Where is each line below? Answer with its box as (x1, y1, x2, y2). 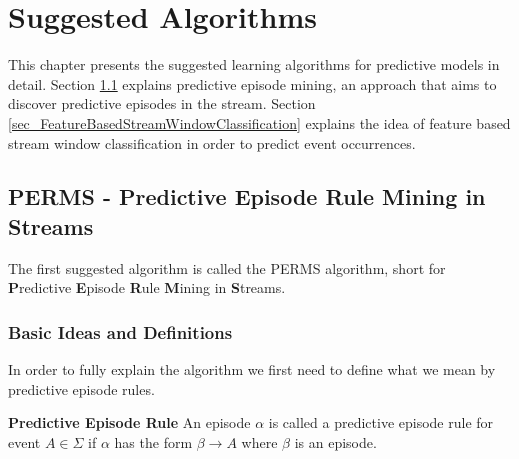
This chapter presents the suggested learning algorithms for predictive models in (8, 54, 500, 75)
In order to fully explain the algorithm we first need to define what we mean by (8, 359, 496, 380)
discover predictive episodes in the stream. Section (8, 93, 316, 114)
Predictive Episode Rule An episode (8, 412, 251, 433)
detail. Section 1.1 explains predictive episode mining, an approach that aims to (8, 73, 497, 94)
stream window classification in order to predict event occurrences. (8, 132, 416, 153)
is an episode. (294, 431, 377, 452)
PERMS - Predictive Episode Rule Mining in (8, 181, 486, 212)
